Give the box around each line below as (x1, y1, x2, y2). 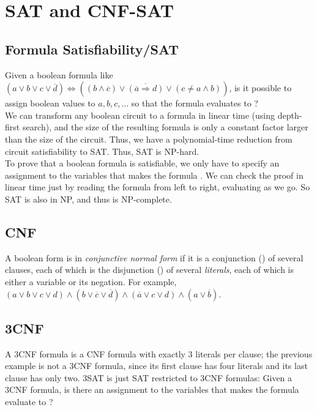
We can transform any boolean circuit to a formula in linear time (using (5, 108, 275, 121)
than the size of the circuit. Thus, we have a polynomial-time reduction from (5, 132, 293, 145)
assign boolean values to (5, 97, 95, 110)
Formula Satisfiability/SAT (5, 39, 179, 58)
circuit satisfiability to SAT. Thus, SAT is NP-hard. (5, 144, 200, 157)
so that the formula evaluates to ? (131, 97, 258, 110)
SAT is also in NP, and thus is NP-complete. (5, 192, 172, 205)
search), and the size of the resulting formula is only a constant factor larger (22, 121, 308, 133)
